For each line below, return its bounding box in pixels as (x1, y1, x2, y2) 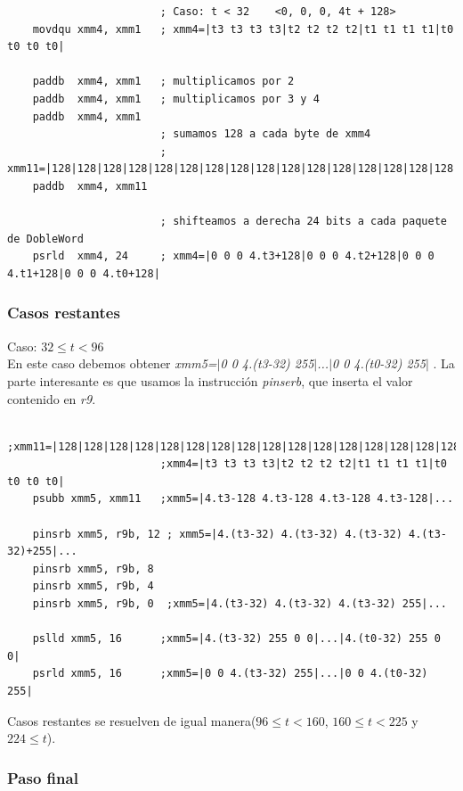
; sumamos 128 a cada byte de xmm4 (159, 128, 371, 141)
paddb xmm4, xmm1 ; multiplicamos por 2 (32, 75, 295, 88)
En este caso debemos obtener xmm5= (7, 354, 217, 373)
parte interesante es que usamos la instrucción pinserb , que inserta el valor (7, 371, 413, 390)
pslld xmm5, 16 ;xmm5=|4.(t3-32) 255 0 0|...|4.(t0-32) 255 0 (32, 632, 441, 646)
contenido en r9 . (7, 389, 96, 408)
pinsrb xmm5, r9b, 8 (32, 562, 154, 575)
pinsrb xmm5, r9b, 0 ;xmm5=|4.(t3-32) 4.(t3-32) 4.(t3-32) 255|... (32, 597, 447, 611)
